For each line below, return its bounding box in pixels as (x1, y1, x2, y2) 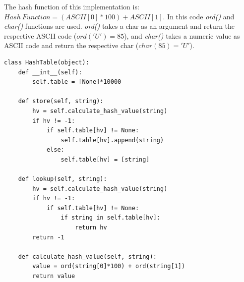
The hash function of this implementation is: (4, 1, 139, 11)
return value (32, 273, 75, 280)
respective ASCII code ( (4, 30, 77, 41)
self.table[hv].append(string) (61, 136, 164, 144)
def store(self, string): (18, 98, 104, 105)
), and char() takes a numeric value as (124, 30, 240, 41)
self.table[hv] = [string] (61, 156, 150, 163)
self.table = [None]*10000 (32, 78, 122, 86)
